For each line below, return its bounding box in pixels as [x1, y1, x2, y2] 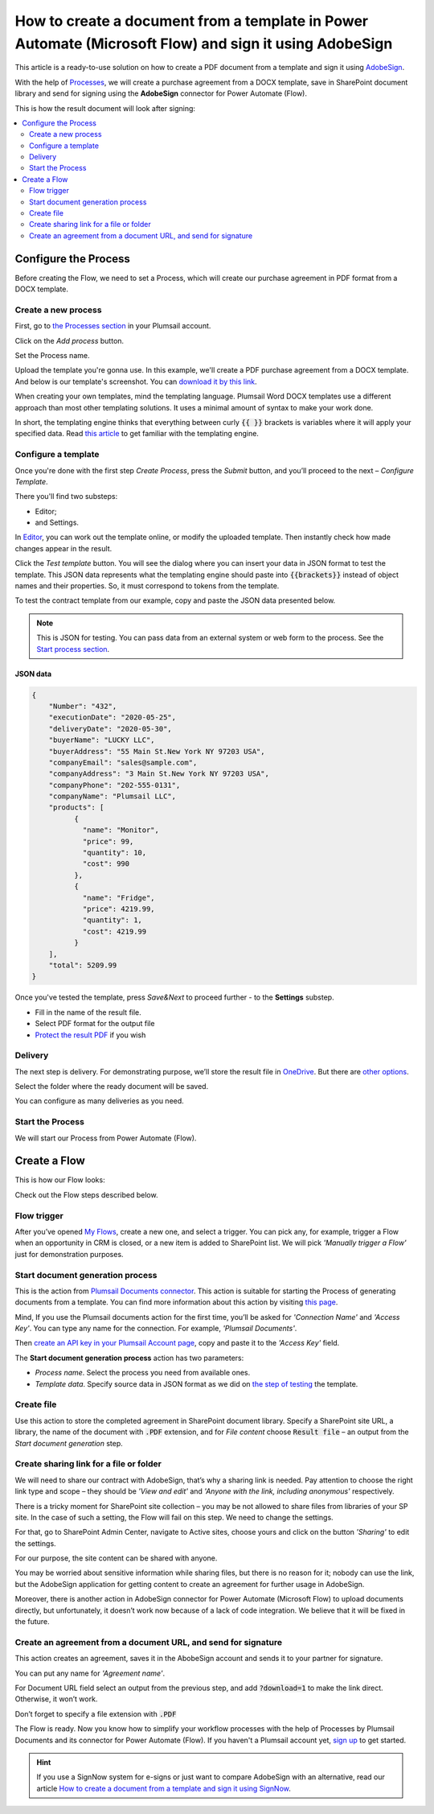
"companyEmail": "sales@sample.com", [48, 757, 198, 767]
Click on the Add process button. [14, 336, 125, 345]
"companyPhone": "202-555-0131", [48, 781, 181, 790]
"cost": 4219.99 [82, 926, 147, 936]
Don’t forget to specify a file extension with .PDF [14, 1709, 177, 1718]
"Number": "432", [48, 701, 117, 711]
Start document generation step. [14, 1438, 124, 1448]
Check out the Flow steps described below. [14, 1189, 158, 1199]
